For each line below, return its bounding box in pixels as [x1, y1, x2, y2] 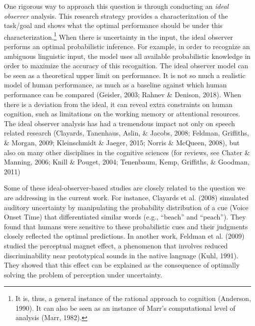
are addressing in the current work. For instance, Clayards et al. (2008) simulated [4, 192, 249, 202]
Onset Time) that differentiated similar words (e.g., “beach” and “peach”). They [4, 212, 246, 222]
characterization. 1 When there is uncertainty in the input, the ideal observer [4, 30, 233, 42]
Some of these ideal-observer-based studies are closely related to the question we [4, 183, 245, 193]
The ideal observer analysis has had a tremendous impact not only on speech [4, 118, 235, 128]
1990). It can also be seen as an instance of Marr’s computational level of [15, 302, 235, 313]
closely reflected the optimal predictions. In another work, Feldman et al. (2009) [4, 231, 245, 241]
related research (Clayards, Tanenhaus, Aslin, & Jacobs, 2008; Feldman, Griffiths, [4, 128, 249, 138]
